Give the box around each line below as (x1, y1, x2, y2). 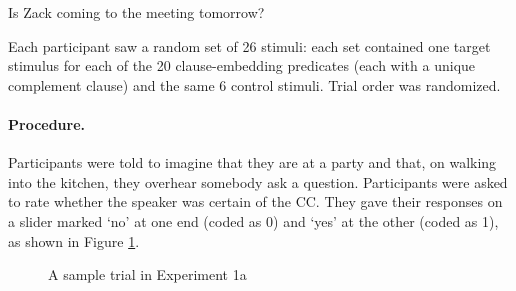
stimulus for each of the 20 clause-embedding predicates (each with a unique (8, 55, 476, 76)
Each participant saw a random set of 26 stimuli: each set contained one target (8, 35, 491, 56)
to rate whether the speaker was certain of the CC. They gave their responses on (8, 191, 503, 212)
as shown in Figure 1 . (8, 230, 140, 251)
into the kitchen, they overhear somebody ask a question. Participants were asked (8, 171, 508, 192)
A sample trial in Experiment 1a (48, 264, 247, 285)
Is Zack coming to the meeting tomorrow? (8, 2, 265, 22)
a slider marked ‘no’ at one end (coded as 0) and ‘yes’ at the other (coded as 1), (8, 210, 499, 231)
